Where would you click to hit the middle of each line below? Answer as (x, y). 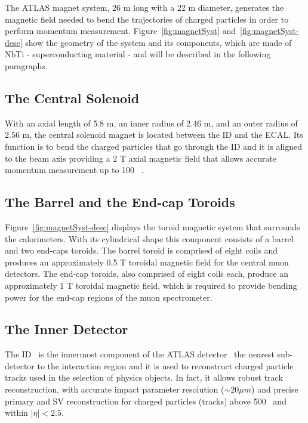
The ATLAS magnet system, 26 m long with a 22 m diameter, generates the (144, 7)
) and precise (275, 389)
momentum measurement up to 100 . (74, 170)
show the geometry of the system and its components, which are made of (158, 42)
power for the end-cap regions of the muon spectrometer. (109, 297)
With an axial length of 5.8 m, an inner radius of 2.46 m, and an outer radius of (151, 123)
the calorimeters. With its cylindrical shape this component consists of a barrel (149, 238)
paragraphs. (26, 65)
